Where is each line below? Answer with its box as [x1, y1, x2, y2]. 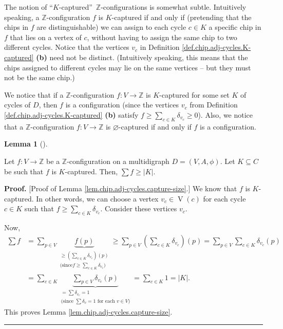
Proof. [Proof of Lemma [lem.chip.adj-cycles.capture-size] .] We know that [4, 183, 237, 194]
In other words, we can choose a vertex [36, 193, 159, 204]
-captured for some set [159, 89, 230, 100]
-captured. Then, [65, 166, 118, 176]
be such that [4, 166, 44, 176]
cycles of [4, 99, 31, 110]
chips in [4, 22, 29, 32]
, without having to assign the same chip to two [87, 31, 237, 42]
